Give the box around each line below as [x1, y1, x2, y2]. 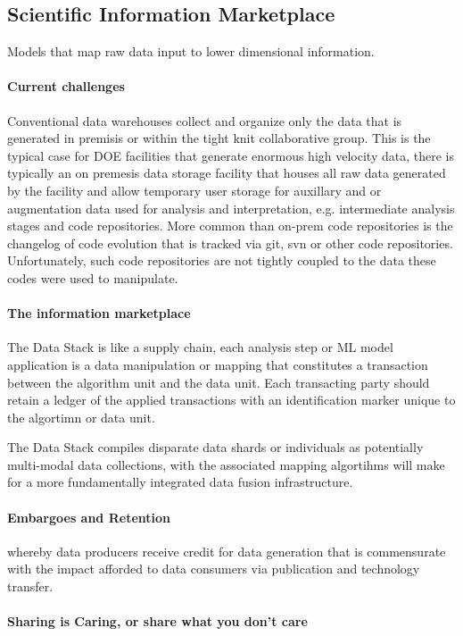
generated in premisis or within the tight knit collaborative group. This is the [7, 129, 431, 147]
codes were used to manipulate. [7, 268, 178, 287]
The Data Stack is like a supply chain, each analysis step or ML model [7, 338, 393, 356]
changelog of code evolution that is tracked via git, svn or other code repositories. [7, 233, 453, 252]
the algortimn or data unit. [7, 407, 155, 426]
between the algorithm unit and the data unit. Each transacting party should [7, 372, 430, 391]
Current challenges [7, 77, 125, 96]
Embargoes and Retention [7, 507, 170, 526]
